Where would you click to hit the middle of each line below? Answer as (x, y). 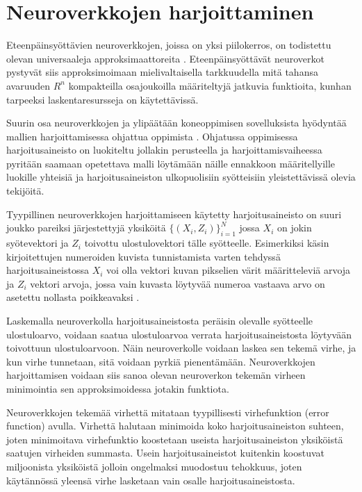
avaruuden (28, 85)
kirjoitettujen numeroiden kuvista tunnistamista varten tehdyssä (143, 256)
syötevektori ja (38, 243)
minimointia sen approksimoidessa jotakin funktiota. (118, 388)
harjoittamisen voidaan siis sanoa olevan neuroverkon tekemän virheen (156, 375)
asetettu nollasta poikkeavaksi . (73, 297)
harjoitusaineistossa (48, 270)
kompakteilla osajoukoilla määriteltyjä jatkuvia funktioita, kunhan (210, 85)
